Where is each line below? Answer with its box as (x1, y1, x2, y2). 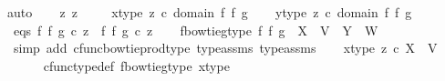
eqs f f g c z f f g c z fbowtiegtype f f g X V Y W (13, 20, 378, 39)
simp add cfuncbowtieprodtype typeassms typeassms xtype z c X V (13, 38, 438, 57)
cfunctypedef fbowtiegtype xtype (43, 56, 230, 75)
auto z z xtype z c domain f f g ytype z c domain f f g (7, 3, 412, 21)
